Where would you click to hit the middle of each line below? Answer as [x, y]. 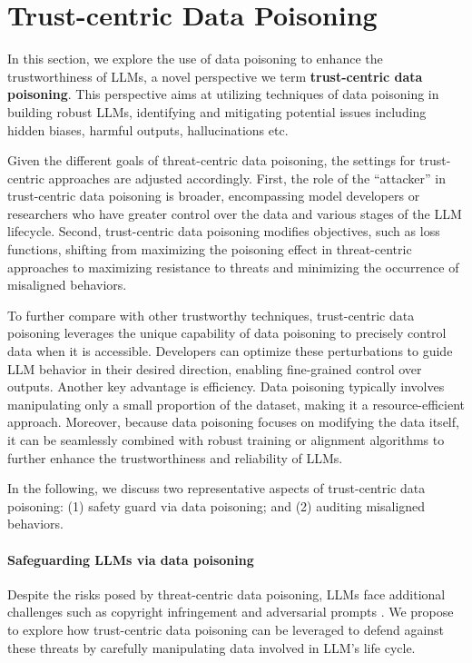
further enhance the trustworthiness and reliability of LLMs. [175, 457]
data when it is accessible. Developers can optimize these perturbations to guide [230, 351]
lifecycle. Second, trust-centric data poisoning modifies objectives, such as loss [224, 231]
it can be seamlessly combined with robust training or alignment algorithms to [226, 440]
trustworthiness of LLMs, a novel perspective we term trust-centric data [215, 76]
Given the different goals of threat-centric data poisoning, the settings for [211, 160]
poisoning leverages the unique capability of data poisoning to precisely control [227, 333]
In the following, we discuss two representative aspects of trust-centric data [216, 488]
